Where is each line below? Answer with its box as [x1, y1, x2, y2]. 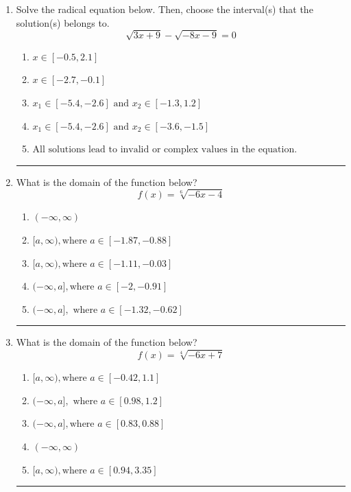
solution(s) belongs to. [16, 15, 110, 30]
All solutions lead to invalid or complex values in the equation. [32, 145, 298, 155]
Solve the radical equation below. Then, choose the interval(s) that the [16, 2, 313, 16]
